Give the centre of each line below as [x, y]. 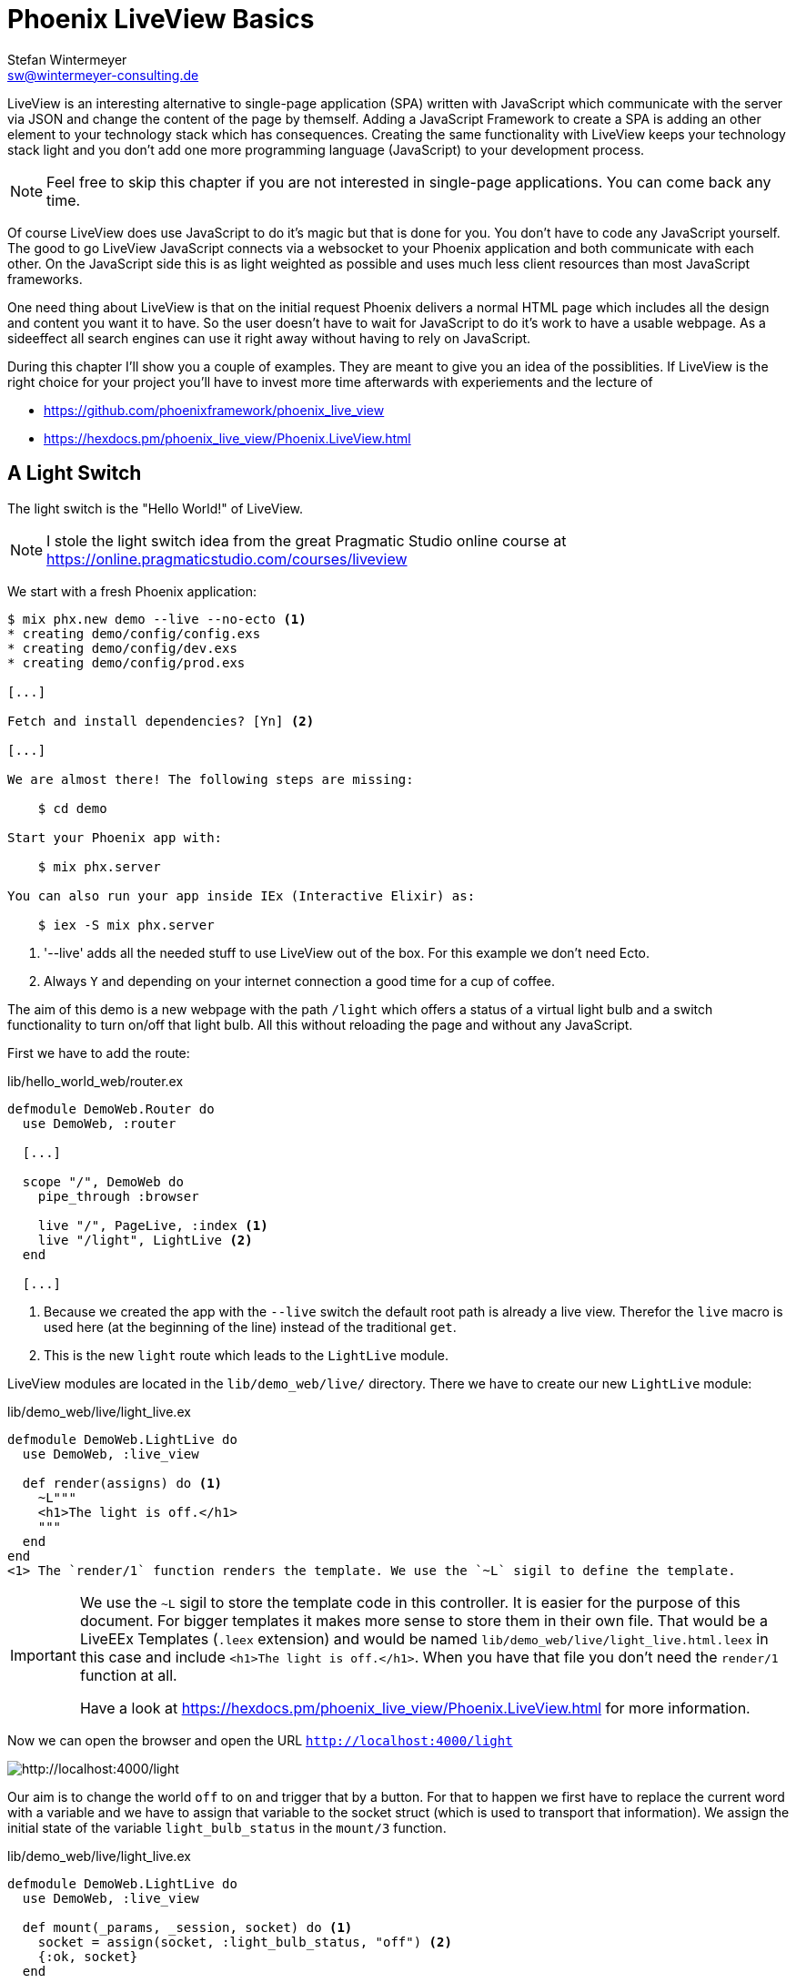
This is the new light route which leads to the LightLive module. [247, 1355]
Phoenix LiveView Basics [161, 19]
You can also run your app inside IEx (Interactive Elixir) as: [242, 895]
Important [43, 1655]
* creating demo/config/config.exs [134, 633]
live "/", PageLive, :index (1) [153, 1225]
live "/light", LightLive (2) [145, 1240]
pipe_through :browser [118, 1196]
